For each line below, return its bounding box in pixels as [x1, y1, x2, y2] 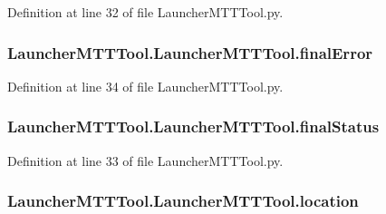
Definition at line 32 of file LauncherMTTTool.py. [7, 3, 284, 21]
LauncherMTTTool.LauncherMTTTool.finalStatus [7, 115, 380, 138]
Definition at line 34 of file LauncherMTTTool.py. [7, 76, 284, 95]
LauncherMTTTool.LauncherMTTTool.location [7, 190, 359, 212]
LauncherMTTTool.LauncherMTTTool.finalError [7, 41, 373, 63]
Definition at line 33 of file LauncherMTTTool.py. [7, 151, 284, 170]
